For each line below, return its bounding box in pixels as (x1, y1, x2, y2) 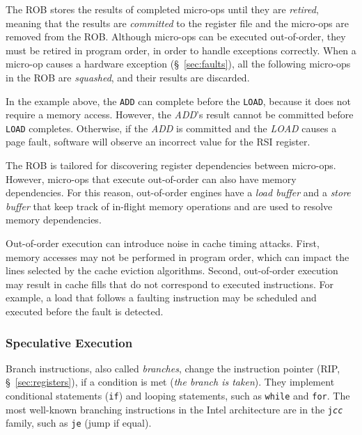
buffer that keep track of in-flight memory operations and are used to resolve (6, 198, 333, 213)
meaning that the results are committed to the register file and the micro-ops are (6, 15, 349, 30)
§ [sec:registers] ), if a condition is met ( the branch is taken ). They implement (6, 374, 335, 389)
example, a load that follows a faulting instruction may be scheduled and (6, 290, 317, 305)
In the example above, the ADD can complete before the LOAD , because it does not (6, 93, 351, 108)
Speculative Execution (6, 333, 133, 351)
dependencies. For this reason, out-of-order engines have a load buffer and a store (6, 185, 351, 200)
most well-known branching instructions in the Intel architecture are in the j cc (6, 402, 343, 416)
